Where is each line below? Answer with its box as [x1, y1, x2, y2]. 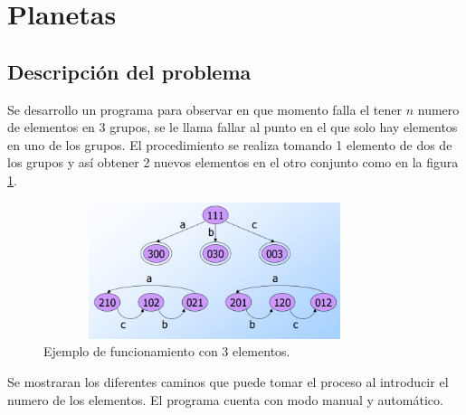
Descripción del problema [7, 57, 252, 85]
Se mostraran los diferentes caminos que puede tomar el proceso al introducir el [7, 372, 449, 391]
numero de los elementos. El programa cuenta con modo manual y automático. [7, 390, 443, 409]
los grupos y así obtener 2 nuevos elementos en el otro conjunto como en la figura [7, 153, 459, 172]
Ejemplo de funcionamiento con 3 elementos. [43, 342, 290, 361]
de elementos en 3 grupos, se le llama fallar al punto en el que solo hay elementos [7, 118, 458, 137]
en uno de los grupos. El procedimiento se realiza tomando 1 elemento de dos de [7, 135, 452, 154]
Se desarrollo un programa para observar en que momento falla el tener [7, 99, 403, 118]
